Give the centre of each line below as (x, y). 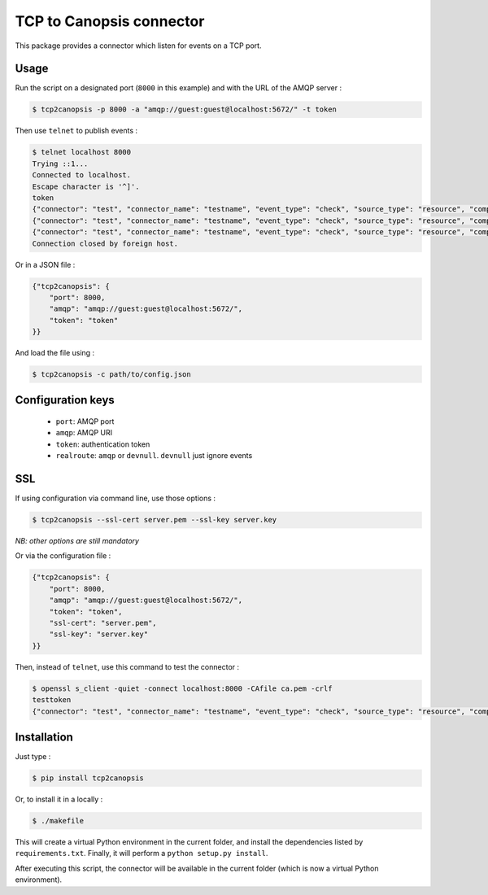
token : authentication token (103, 444)
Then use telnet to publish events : (76, 131)
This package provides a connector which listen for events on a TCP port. (138, 46)
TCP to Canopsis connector (110, 21)
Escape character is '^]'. (86, 186)
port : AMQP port (85, 421)
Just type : (33, 757)
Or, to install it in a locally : (59, 799)
